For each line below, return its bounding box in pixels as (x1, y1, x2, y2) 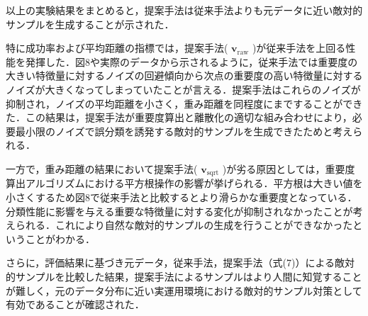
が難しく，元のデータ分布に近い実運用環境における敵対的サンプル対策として (6, 283, 362, 298)
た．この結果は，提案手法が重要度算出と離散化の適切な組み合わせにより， (6, 110, 352, 125)
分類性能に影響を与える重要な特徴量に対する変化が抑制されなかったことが (6, 203, 353, 218)
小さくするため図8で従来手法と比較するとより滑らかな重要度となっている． (6, 189, 357, 204)
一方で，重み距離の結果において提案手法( (6, 161, 198, 176)
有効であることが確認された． (6, 297, 145, 312)
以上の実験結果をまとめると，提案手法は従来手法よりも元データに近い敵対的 (6, 3, 363, 17)
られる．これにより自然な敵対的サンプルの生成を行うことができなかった (15, 218, 353, 232)
